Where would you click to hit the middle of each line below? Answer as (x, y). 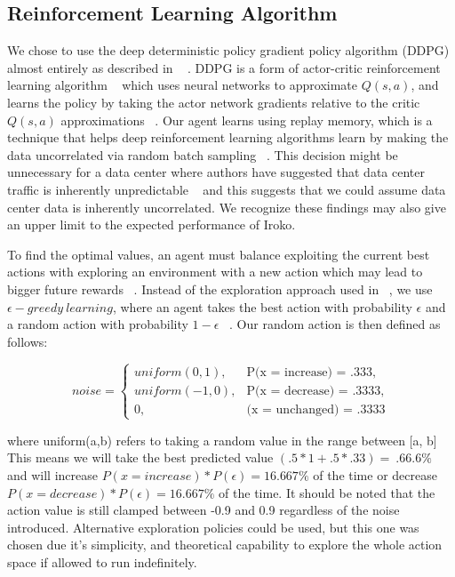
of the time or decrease (375, 475)
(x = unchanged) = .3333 (316, 409)
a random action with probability (98, 324)
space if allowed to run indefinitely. (102, 562)
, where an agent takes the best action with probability (262, 306)
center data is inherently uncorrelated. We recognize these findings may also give (227, 207)
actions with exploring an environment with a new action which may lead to (215, 272)
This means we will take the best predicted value (140, 457)
